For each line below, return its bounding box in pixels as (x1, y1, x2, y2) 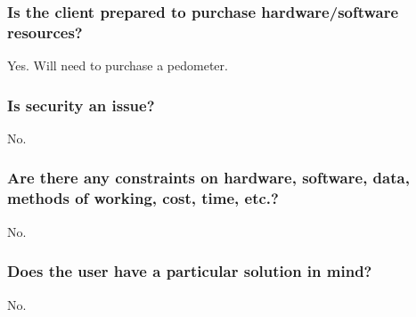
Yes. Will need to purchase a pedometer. (7, 56, 228, 75)
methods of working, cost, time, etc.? (7, 187, 279, 209)
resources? (7, 20, 83, 43)
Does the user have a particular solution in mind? (7, 260, 372, 282)
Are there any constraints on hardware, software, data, (7, 167, 410, 189)
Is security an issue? (7, 93, 155, 116)
